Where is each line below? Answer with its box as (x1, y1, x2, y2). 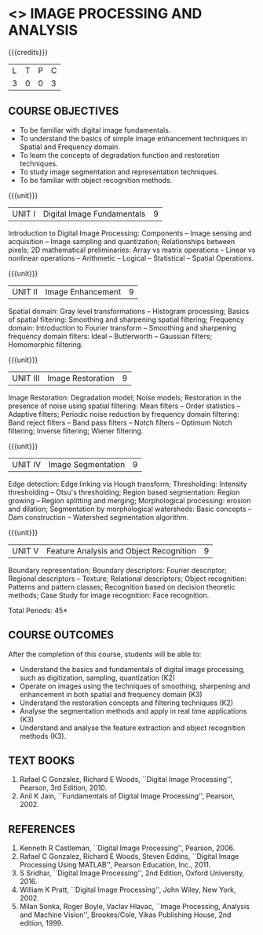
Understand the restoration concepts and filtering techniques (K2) (19, 698, 234, 707)
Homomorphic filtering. (8, 339, 84, 349)
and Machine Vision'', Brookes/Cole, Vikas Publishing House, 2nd (19, 910, 232, 919)
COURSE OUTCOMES (8, 629, 115, 642)
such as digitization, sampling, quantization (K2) (19, 673, 175, 682)
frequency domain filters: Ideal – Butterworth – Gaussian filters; (8, 331, 213, 341)
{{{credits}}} (8, 47, 49, 57)
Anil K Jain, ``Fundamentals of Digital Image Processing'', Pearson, (19, 791, 236, 801)
